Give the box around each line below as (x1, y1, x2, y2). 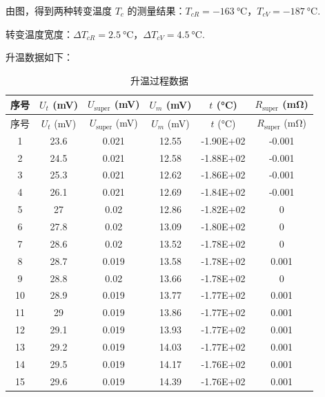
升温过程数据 (130, 73, 188, 87)
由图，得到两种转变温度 (6, 3, 112, 17)
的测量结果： (127, 3, 186, 17)
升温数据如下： (6, 50, 73, 64)
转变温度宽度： (6, 26, 73, 41)
